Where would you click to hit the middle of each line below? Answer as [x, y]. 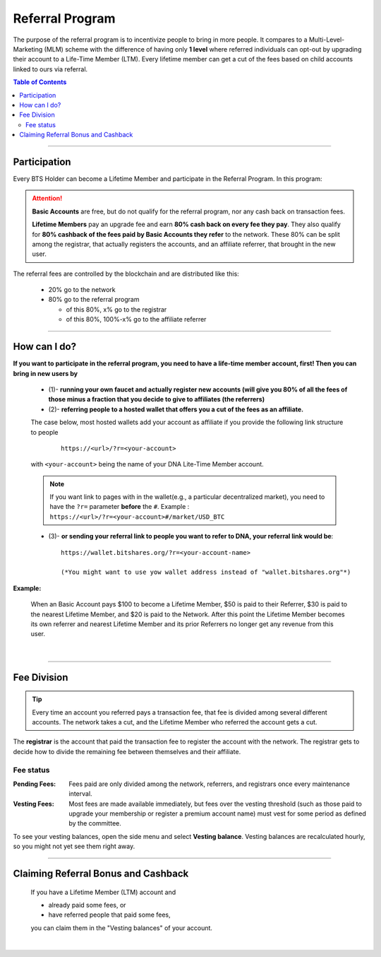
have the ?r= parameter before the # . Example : [120, 507]
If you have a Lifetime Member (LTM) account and [103, 892]
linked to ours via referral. [50, 69]
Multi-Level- [327, 40]
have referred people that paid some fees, [109, 915]
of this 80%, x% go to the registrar [116, 309]
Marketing [28, 49]
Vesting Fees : [34, 804]
